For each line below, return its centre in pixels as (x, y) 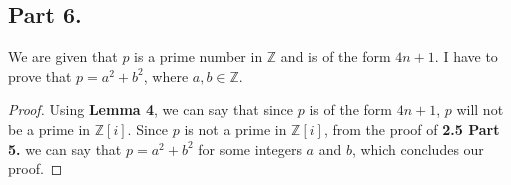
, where (166, 75)
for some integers (250, 148)
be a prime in (49, 128)
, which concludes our (417, 148)
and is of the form (335, 56)
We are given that (63, 56)
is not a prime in (235, 128)
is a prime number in (198, 56)
